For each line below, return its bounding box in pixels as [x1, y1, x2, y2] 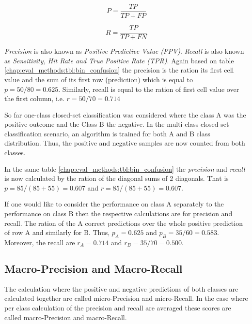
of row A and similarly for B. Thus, [4, 227, 110, 237]
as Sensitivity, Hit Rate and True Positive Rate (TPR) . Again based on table [4, 55, 234, 65]
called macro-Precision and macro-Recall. [4, 312, 127, 322]
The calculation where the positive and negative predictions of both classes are [4, 283, 238, 294]
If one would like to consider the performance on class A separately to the [4, 199, 224, 209]
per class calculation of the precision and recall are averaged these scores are [4, 303, 231, 312]
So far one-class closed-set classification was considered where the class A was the [4, 109, 246, 119]
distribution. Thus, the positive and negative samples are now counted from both [4, 138, 245, 148]
